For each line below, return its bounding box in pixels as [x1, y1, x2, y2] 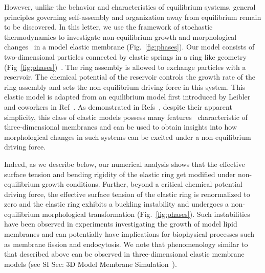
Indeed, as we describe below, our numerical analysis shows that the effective [4, 158, 245, 169]
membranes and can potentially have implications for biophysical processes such [4, 229, 255, 239]
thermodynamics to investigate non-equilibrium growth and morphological [4, 31, 237, 42]
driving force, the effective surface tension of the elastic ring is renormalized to [4, 188, 250, 199]
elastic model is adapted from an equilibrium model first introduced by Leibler [4, 91, 251, 102]
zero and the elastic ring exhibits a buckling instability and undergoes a [4, 198, 229, 209]
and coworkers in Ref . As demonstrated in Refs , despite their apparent [4, 101, 232, 112]
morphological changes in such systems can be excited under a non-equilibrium [4, 131, 251, 142]
